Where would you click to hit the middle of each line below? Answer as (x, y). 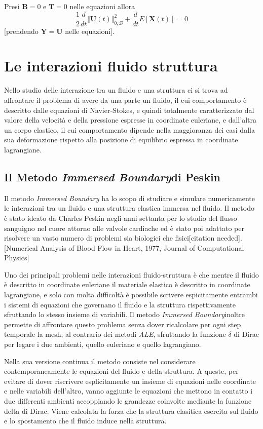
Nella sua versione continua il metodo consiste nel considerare (100, 361)
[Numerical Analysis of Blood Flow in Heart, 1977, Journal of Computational (124, 247)
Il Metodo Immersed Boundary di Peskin (112, 177)
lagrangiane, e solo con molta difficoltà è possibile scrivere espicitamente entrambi (131, 295)
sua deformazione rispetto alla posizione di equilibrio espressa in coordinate (121, 140)
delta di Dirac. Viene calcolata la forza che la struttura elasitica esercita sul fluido (131, 411)
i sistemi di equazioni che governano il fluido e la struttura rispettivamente (120, 304)
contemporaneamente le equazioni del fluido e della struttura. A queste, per (121, 371)
